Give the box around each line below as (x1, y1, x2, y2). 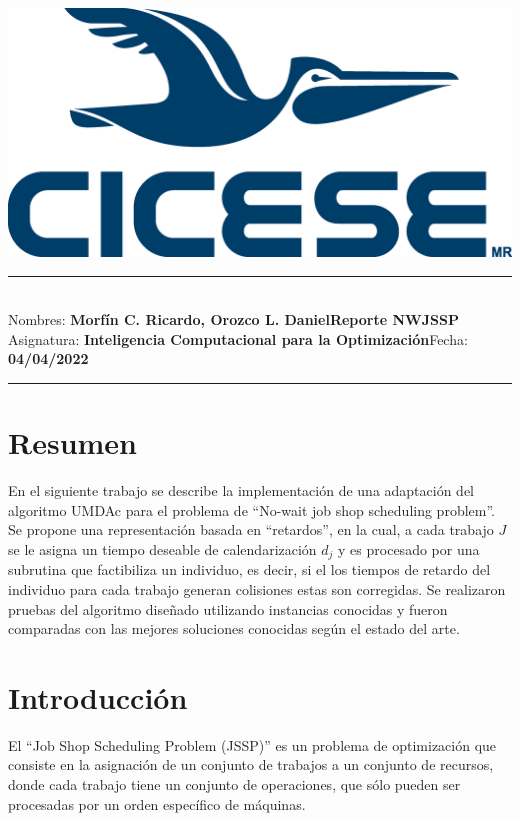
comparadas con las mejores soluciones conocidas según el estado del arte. (8, 618, 460, 639)
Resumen (8, 422, 137, 463)
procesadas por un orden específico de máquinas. (8, 793, 306, 814)
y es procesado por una (338, 538, 480, 559)
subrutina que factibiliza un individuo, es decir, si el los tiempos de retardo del (8, 559, 491, 580)
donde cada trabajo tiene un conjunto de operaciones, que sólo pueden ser (8, 774, 461, 795)
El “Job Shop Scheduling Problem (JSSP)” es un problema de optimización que (8, 734, 497, 755)
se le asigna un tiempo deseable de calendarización (8, 538, 317, 559)
